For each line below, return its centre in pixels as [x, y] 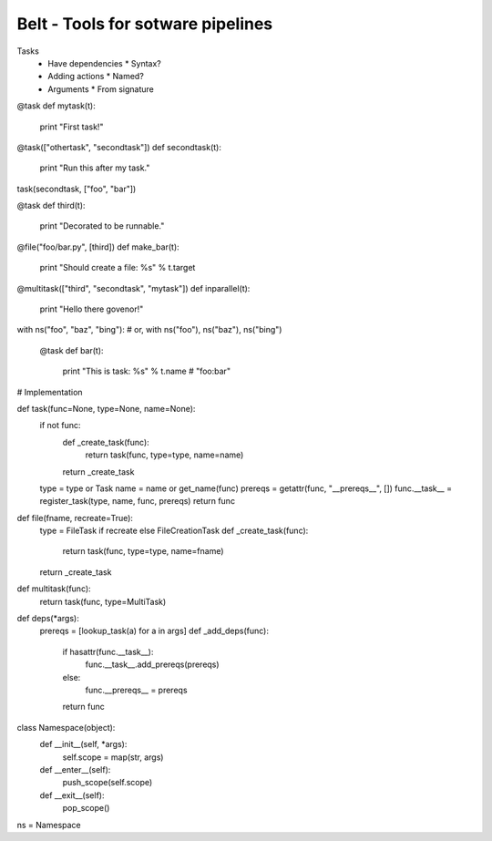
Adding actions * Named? [96, 77]
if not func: [60, 426]
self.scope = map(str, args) [113, 757]
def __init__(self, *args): [83, 744]
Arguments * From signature [101, 89]
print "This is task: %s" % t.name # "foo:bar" [147, 371]
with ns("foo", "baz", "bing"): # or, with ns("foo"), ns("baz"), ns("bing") [149, 330]
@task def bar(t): [72, 350]
